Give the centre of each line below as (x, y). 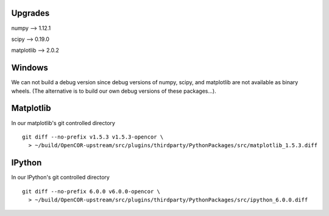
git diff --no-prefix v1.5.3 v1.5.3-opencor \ (93, 137)
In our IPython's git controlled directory (60, 178)
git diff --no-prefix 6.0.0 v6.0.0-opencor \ (91, 191)
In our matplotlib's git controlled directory (63, 123)
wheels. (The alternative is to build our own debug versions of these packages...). (114, 91)
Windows (30, 68)
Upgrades (30, 13)
